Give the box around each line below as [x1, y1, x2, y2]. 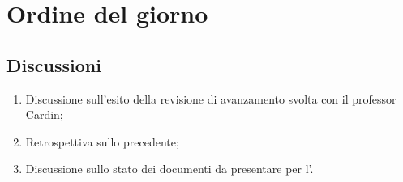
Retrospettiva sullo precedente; [25, 133, 179, 150]
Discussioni [6, 52, 101, 77]
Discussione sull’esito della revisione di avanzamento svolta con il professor [25, 90, 397, 107]
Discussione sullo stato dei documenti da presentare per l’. [25, 160, 314, 177]
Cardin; [25, 106, 63, 123]
